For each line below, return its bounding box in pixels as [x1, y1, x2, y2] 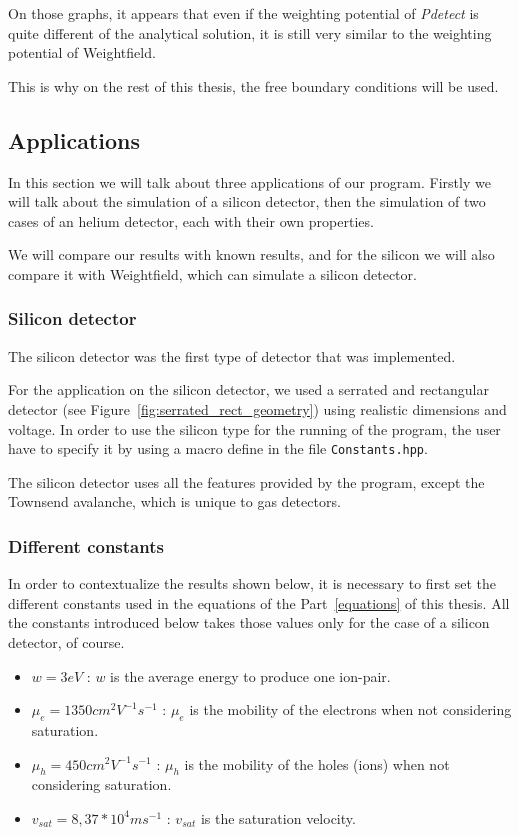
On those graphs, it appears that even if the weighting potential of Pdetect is [8, 3, 479, 23]
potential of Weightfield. [8, 42, 156, 63]
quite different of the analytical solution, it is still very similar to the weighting [8, 22, 492, 43]
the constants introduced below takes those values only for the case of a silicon [8, 612, 490, 633]
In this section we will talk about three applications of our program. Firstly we [8, 171, 491, 192]
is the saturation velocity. [200, 807, 356, 828]
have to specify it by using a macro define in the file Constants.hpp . [8, 438, 428, 459]
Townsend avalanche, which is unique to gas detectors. [8, 491, 341, 512]
